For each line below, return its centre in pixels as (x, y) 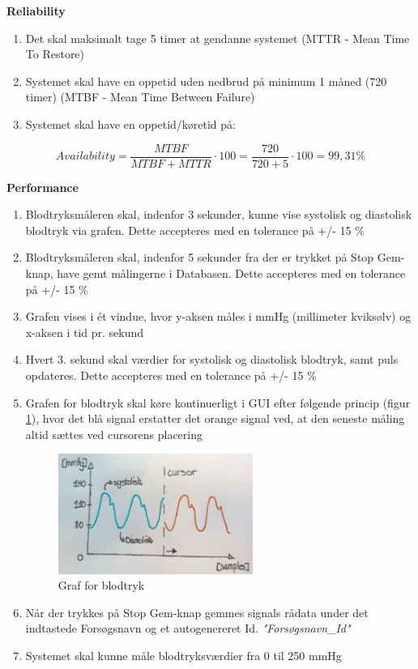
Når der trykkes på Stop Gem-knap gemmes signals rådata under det (197, 612)
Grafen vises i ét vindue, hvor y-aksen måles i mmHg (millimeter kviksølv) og (218, 316)
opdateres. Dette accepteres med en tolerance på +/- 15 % (171, 375)
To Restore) (55, 54)
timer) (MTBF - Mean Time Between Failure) (140, 97)
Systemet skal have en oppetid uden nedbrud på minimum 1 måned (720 (206, 81)
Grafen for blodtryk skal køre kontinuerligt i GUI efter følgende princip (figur (218, 402)
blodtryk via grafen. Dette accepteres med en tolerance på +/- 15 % (195, 230)
